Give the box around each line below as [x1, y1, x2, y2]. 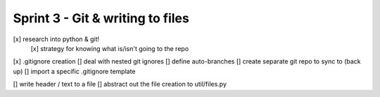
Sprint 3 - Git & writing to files [13, 10, 189, 26]
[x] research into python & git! [13, 35, 100, 43]
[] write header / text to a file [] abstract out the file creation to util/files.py [13, 80, 227, 89]
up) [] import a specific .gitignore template [13, 67, 137, 75]
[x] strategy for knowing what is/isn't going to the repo [30, 44, 189, 52]
